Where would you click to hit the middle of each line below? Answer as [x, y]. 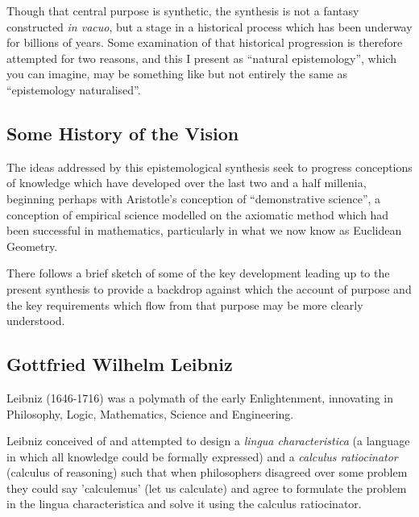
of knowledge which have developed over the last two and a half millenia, [187, 183]
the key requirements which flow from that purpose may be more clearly [185, 304]
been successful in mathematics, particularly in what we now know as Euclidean [204, 230]
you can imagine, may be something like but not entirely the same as [177, 74]
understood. [36, 321]
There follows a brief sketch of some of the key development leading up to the [198, 273]
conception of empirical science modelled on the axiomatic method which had [198, 214]
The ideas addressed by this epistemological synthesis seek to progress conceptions [209, 167]
